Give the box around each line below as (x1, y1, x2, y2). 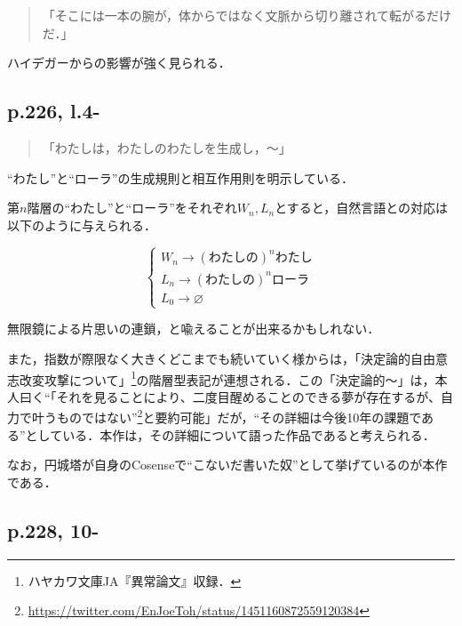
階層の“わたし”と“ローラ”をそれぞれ (27, 198, 237, 217)
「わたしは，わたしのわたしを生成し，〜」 (42, 138, 291, 156)
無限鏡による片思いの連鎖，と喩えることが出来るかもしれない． (7, 319, 380, 338)
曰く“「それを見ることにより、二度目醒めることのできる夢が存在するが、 (19, 387, 442, 405)
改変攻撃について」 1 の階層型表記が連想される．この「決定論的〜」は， (19, 367, 435, 389)
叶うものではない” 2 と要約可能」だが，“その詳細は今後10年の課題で (31, 405, 422, 427)
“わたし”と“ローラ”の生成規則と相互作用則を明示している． (7, 168, 354, 187)
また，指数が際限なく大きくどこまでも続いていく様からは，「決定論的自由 (7, 349, 435, 368)
